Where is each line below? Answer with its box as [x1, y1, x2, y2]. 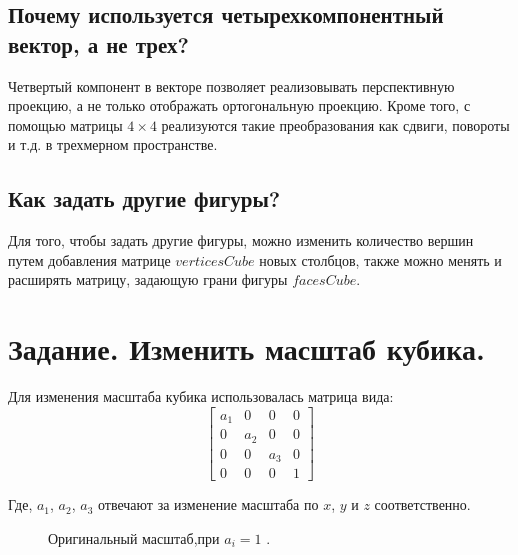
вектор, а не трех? [8, 28, 189, 59]
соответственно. [374, 494, 471, 515]
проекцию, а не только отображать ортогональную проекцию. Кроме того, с [8, 95, 471, 116]
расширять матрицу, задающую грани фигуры [8, 269, 288, 290]
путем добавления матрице [8, 249, 171, 270]
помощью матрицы [8, 114, 123, 135]
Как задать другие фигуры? [8, 183, 281, 214]
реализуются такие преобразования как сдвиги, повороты [161, 114, 510, 135]
